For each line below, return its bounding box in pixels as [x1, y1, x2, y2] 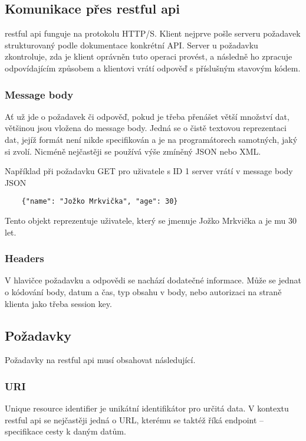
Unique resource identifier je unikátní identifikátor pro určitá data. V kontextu [5, 402, 289, 414]
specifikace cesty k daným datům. [5, 425, 126, 437]
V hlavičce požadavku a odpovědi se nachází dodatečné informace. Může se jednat [5, 274, 302, 286]
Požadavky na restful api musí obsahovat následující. [5, 354, 196, 366]
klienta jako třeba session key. [5, 297, 112, 309]
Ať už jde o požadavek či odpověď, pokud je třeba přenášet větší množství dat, [5, 110, 289, 122]
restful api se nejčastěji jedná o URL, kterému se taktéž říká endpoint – [5, 413, 264, 426]
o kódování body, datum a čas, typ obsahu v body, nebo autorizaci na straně [5, 286, 282, 298]
